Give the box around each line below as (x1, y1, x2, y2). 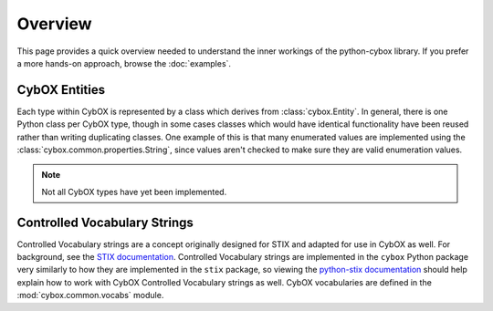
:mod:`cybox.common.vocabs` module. (16, 290, 164, 301)
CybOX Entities (16, 82, 106, 98)
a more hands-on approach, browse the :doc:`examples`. (16, 57, 232, 68)
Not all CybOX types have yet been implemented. (41, 186, 227, 197)
